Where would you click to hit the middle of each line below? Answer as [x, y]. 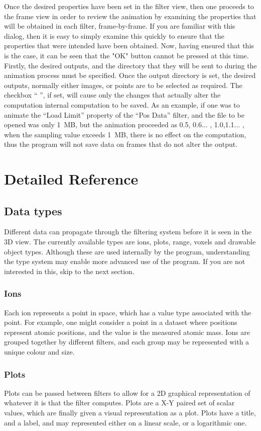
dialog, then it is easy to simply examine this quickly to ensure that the [114, 35]
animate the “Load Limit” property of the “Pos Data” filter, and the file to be [124, 114]
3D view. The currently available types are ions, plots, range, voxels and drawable [130, 242]
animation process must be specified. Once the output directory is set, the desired [130, 75]
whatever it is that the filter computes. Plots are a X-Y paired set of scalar [119, 403]
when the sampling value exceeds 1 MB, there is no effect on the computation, [125, 134]
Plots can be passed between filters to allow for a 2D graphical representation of [127, 393]
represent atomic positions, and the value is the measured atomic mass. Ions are [127, 332]
